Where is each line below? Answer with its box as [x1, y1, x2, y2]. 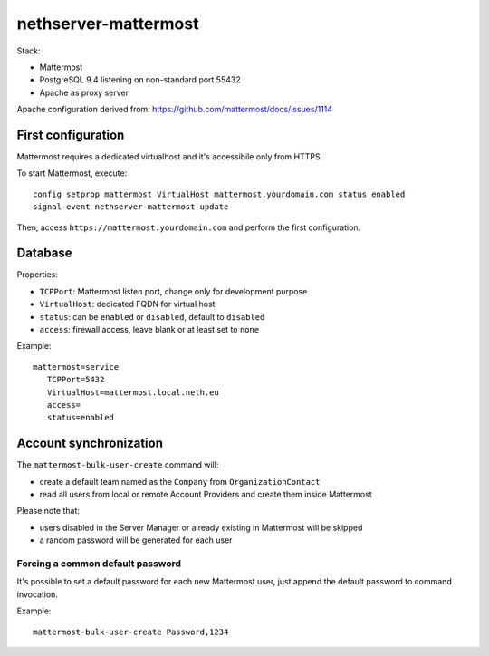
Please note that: [16, 506, 81, 516]
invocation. [16, 589, 59, 600]
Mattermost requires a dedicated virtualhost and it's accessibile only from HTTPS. [16, 151, 323, 162]
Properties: [16, 269, 59, 280]
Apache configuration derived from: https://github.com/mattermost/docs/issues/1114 [16, 104, 333, 115]
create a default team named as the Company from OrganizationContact [39, 476, 321, 487]
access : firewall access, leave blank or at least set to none [39, 324, 260, 335]
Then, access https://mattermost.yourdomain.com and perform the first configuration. [16, 222, 361, 233]
